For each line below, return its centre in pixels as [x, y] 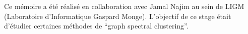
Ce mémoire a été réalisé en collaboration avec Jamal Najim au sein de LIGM [124, 6]
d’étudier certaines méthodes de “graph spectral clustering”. [96, 26]
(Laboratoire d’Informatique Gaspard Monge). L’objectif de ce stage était [118, 16]
